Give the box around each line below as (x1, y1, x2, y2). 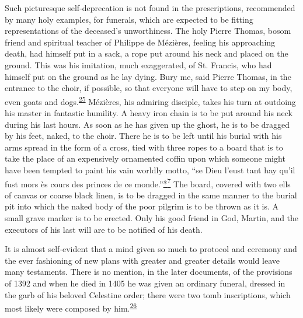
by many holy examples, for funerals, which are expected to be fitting (5, 13, 253, 25)
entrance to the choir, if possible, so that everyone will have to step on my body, (5, 82, 292, 94)
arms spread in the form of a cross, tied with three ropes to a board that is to (5, 141, 283, 153)
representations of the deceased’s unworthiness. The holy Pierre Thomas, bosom (5, 25, 291, 37)
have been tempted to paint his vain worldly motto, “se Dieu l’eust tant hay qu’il (5, 163, 295, 176)
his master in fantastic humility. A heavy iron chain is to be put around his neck (5, 107, 292, 118)
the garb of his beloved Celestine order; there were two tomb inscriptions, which (5, 288, 291, 300)
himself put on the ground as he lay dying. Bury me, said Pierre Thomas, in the (5, 70, 291, 82)
